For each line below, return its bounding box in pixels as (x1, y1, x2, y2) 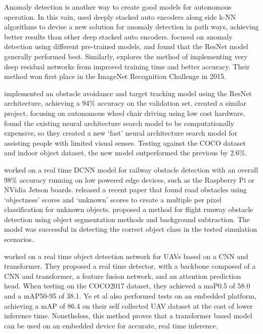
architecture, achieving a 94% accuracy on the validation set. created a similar (4, 98, 247, 108)
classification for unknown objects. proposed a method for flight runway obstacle (4, 204, 253, 215)
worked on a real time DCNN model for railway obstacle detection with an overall (4, 164, 258, 175)
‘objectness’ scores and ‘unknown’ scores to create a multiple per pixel (4, 194, 222, 204)
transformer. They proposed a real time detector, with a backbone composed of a (4, 261, 256, 271)
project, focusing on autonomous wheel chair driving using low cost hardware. (4, 107, 245, 118)
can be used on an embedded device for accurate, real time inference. (4, 320, 218, 330)
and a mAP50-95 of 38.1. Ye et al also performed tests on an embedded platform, (4, 290, 256, 301)
